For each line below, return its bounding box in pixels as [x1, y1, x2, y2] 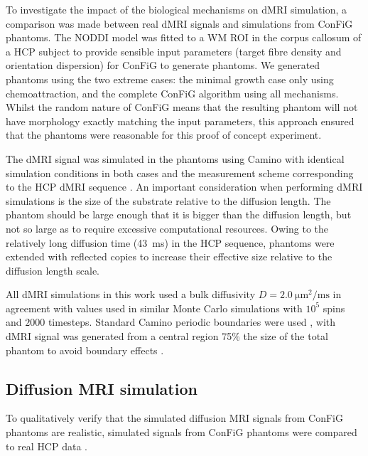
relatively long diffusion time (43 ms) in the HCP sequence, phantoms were [6, 235, 335, 250]
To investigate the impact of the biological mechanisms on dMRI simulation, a [6, 2, 347, 16]
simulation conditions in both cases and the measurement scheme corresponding [6, 165, 354, 180]
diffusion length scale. [6, 263, 99, 277]
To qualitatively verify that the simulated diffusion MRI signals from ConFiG [6, 410, 343, 425]
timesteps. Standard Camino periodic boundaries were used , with [48, 314, 336, 329]
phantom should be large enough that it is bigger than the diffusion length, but [6, 207, 352, 222]
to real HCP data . [6, 438, 87, 453]
